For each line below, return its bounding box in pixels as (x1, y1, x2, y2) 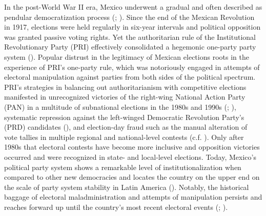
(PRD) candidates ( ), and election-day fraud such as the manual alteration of (4, 122, 248, 132)
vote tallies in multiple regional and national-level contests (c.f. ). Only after (4, 131, 244, 142)
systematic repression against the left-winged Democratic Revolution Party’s (4, 111, 244, 122)
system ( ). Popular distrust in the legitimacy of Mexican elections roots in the (4, 51, 249, 62)
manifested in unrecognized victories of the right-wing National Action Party (4, 91, 245, 102)
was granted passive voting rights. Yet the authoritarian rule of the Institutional (4, 31, 256, 42)
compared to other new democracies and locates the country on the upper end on (4, 172, 260, 182)
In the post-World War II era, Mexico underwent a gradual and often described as (4, 2, 262, 12)
